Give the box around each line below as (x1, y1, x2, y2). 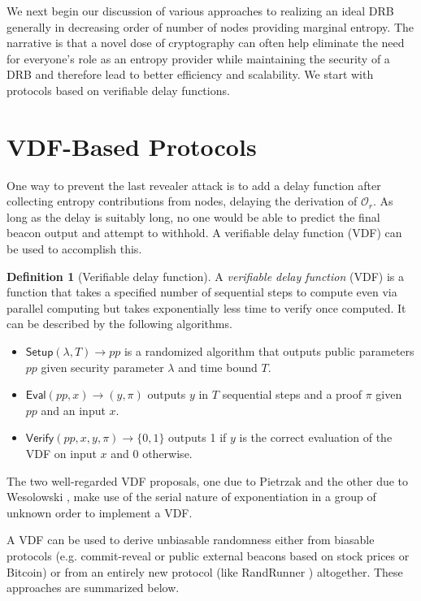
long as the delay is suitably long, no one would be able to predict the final (7, 208, 380, 225)
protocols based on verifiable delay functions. (7, 81, 230, 98)
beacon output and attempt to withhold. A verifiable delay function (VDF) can (7, 224, 402, 241)
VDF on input (25, 445, 97, 461)
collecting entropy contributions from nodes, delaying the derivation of (7, 192, 358, 210)
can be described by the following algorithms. (7, 315, 232, 332)
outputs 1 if (168, 429, 227, 446)
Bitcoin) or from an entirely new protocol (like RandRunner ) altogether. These (7, 563, 403, 580)
